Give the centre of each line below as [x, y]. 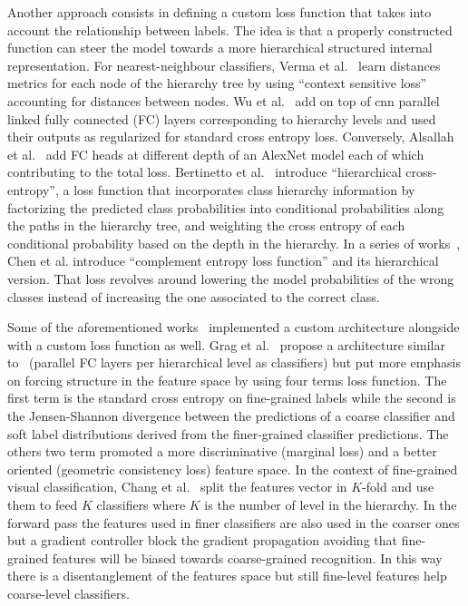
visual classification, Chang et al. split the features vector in [177, 487]
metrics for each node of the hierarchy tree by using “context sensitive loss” [217, 83]
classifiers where [141, 505]
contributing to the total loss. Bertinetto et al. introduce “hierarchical [205, 172]
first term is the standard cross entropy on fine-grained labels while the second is [232, 398]
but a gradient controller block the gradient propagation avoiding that [202, 540]
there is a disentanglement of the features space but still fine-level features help [227, 576]
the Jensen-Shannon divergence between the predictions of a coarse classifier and [231, 416]
